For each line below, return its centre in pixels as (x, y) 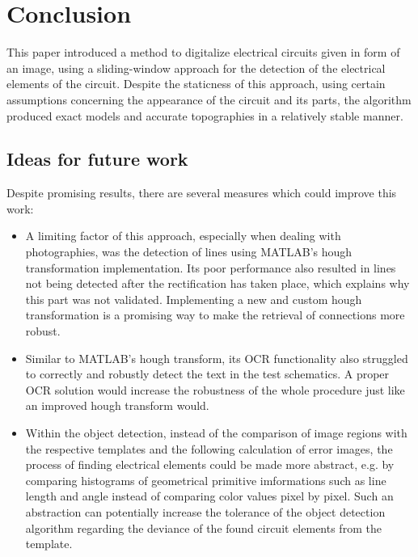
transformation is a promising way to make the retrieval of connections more (215, 315)
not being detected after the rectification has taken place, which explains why (217, 283)
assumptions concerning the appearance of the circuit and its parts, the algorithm (209, 99)
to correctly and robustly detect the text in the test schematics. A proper (207, 374)
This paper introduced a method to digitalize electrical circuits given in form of (203, 52)
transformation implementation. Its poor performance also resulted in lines (211, 267)
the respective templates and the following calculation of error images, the (209, 448)
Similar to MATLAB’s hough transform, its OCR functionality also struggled (217, 358)
